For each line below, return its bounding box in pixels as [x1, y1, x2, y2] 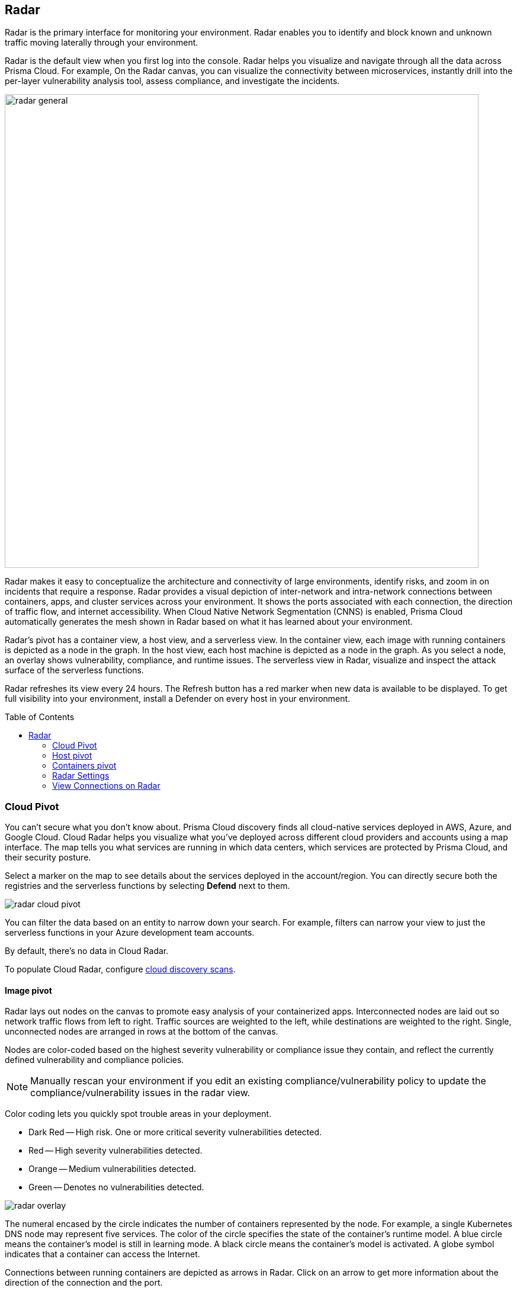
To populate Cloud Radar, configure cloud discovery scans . [5, 964, 236, 975]
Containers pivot [52, 760, 117, 771]
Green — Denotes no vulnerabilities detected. [28, 1182, 204, 1193]
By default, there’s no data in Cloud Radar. [5, 946, 169, 956]
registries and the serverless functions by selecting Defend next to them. [5, 881, 290, 891]
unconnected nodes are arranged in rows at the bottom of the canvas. [5, 1026, 278, 1037]
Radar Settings [52, 770, 110, 781]
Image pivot [5, 985, 52, 995]
